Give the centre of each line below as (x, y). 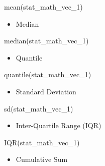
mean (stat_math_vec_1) (43, 7)
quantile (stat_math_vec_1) (48, 74)
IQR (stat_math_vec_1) (42, 142)
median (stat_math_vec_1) (46, 41)
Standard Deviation (46, 91)
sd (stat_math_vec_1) (39, 108)
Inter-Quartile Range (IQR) (59, 125)
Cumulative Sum (42, 159)
